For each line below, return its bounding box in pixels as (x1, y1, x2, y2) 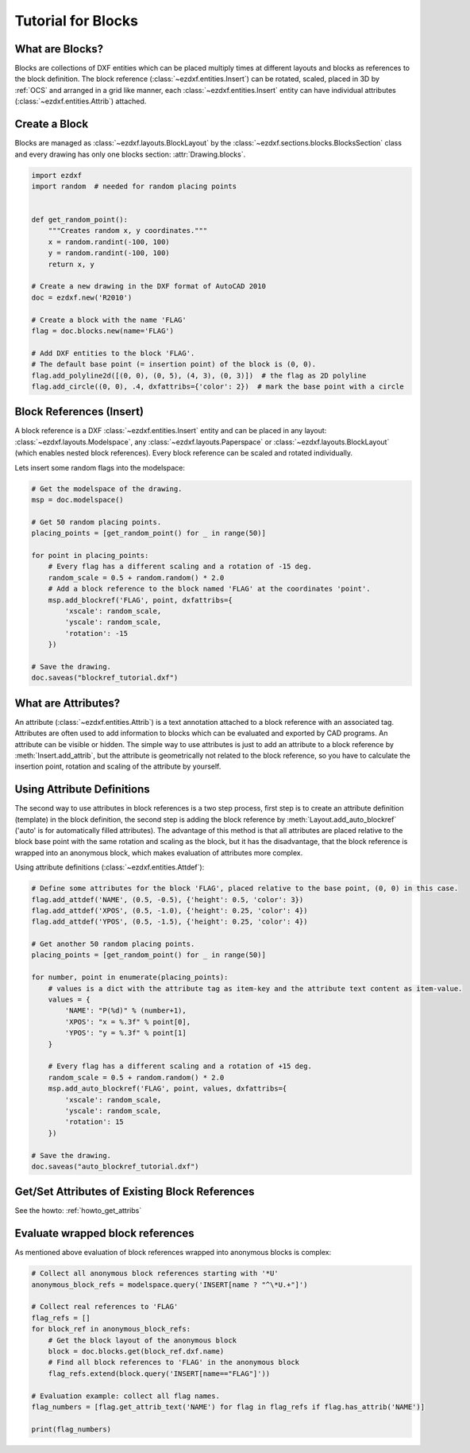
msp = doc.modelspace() (31, 495, 125, 504)
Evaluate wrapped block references (14, 1226, 195, 1240)
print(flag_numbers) (31, 1424, 111, 1434)
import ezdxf (31, 171, 83, 180)
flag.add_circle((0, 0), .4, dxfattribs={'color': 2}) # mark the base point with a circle (31, 382, 404, 391)
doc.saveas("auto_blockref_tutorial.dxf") (31, 1161, 199, 1171)
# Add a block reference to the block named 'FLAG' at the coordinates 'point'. (48, 584, 371, 594)
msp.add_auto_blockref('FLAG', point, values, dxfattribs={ (48, 1084, 287, 1093)
